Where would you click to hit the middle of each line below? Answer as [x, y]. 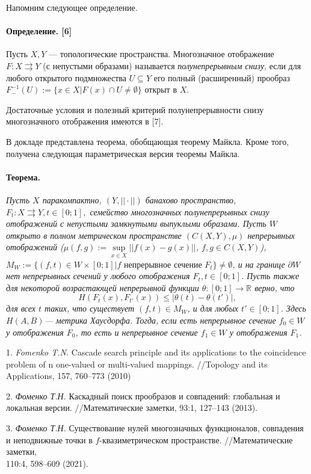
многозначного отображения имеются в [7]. [85, 121]
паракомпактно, [72, 199]
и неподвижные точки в [49, 439]
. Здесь [293, 308]
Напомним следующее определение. [72, 7]
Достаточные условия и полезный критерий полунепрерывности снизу [135, 109]
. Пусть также [270, 276]
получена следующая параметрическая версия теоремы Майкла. [123, 153]
